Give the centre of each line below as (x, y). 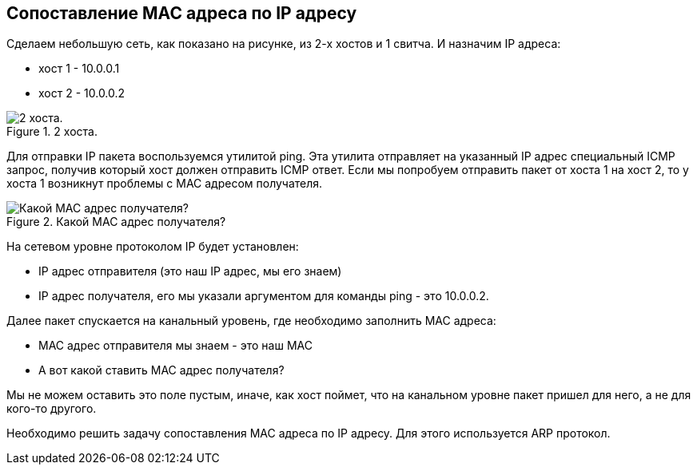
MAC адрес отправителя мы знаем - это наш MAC (175, 346)
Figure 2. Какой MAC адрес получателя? (116, 222)
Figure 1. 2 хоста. (52, 132)
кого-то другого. (52, 409)
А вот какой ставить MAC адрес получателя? (161, 370)
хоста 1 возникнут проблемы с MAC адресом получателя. (165, 184)
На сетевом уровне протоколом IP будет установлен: (153, 247)
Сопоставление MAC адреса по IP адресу (182, 13)
